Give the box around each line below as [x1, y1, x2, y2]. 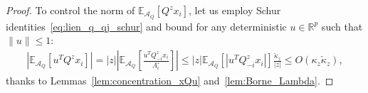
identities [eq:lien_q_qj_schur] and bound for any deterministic [6, 18, 287, 33]
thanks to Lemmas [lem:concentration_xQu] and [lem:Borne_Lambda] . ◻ [6, 73, 334, 88]
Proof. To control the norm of [6, 3, 135, 17]
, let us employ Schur [189, 3, 281, 17]
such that [321, 18, 363, 33]
